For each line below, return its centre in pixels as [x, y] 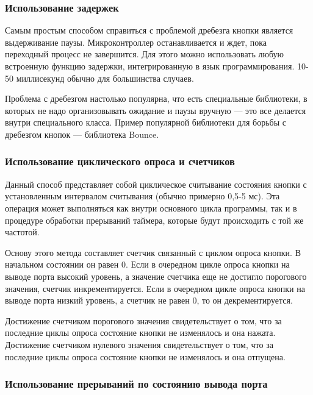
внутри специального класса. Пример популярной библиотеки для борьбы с [146, 122]
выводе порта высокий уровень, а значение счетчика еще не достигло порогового [156, 276]
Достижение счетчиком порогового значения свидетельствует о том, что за [143, 320]
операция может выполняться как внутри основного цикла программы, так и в [151, 208]
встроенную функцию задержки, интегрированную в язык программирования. [150, 66]
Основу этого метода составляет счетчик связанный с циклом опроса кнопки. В [153, 252]
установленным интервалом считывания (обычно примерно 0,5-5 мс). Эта [142, 196]
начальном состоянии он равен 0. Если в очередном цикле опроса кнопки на [147, 264]
